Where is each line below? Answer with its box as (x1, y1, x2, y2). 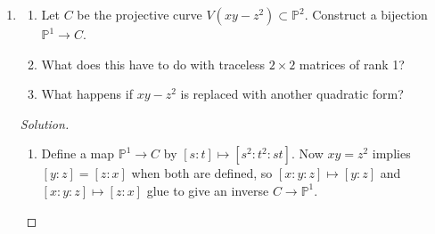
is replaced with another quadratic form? (180, 85, 404, 103)
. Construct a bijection (304, 5, 428, 23)
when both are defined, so (131, 164, 273, 182)
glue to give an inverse (146, 181, 269, 199)
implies (372, 144, 411, 163)
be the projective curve (77, 5, 202, 23)
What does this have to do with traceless (41, 54, 265, 73)
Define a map (41, 144, 115, 163)
